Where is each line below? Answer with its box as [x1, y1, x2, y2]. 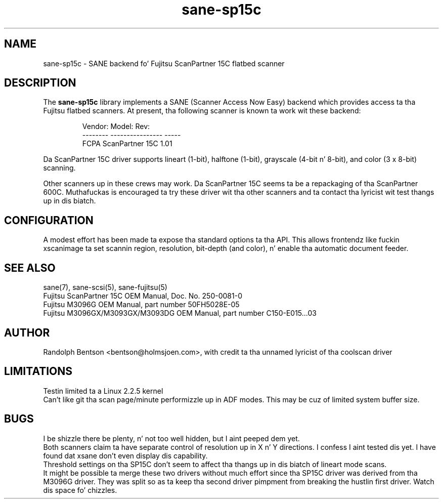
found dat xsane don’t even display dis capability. [43, 451, 208, 460]
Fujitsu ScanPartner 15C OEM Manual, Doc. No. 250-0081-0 [43, 291, 242, 301]
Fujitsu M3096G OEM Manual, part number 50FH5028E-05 [43, 300, 240, 309]
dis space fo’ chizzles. [43, 485, 117, 494]
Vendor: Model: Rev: [82, 122, 150, 131]
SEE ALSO [4, 261, 56, 274]
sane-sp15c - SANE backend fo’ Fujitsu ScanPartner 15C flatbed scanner [43, 59, 285, 68]
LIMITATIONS [4, 365, 73, 378]
